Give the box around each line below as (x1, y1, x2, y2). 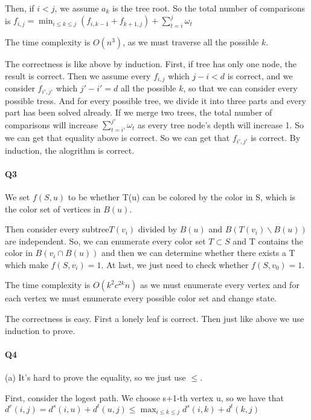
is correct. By (251, 131, 301, 144)
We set (5, 190, 30, 203)
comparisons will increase (5, 118, 98, 131)
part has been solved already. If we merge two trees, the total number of (5, 106, 272, 119)
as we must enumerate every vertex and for (139, 278, 300, 291)
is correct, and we (227, 69, 293, 82)
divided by (138, 223, 178, 235)
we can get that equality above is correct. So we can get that (5, 131, 230, 144)
